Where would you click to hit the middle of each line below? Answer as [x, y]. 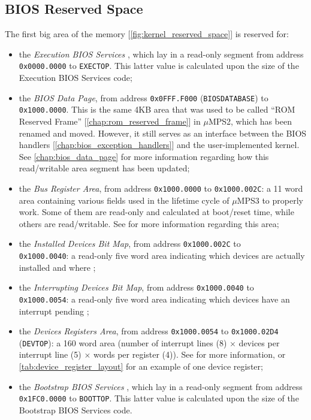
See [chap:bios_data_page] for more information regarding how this [144, 156]
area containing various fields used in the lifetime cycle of [124, 200]
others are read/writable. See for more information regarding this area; [149, 223]
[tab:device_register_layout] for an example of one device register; [141, 366]
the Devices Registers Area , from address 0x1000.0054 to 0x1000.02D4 [149, 331]
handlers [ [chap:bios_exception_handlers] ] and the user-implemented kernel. [159, 145]
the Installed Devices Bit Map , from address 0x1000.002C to [130, 244]
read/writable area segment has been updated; [104, 168]
